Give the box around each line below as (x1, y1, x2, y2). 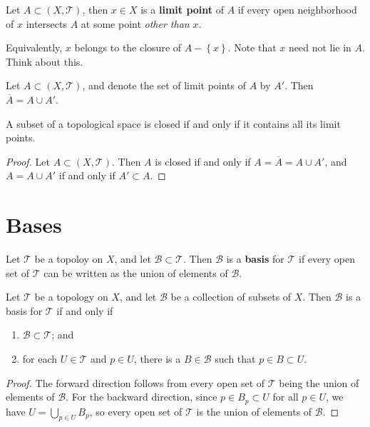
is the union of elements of (196, 403, 312, 418)
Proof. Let (6, 154, 50, 169)
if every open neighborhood (237, 2, 357, 16)
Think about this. (6, 54, 83, 69)
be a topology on (34, 289, 108, 304)
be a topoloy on (34, 251, 103, 266)
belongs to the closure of (74, 40, 182, 55)
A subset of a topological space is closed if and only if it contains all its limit (6, 116, 341, 131)
